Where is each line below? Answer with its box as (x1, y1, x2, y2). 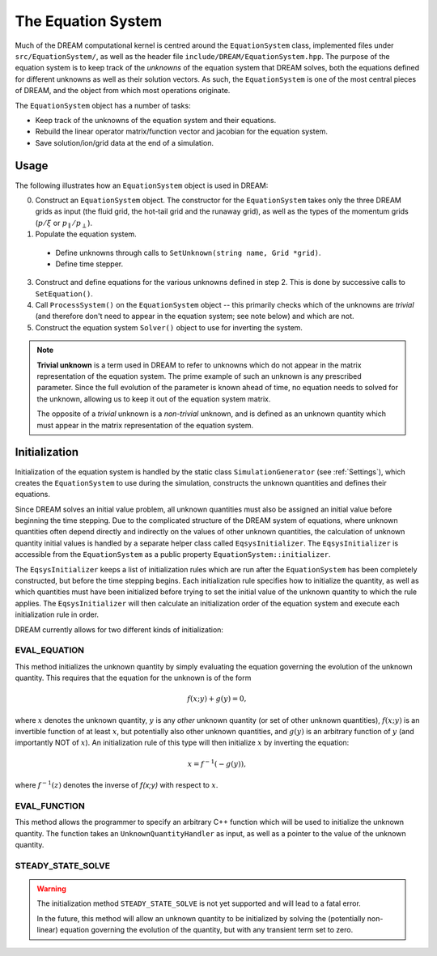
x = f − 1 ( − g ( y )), (187, 758, 247, 768)
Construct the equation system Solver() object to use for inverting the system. (35, 322, 303, 332)
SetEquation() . (35, 288, 93, 299)
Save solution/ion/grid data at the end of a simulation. (35, 138, 214, 147)
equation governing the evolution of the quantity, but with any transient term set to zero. (59, 925, 354, 935)
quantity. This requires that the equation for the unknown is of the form (15, 673, 252, 683)
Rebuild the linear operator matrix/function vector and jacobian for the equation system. (35, 126, 328, 137)
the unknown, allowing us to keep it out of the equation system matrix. (36, 393, 271, 404)
